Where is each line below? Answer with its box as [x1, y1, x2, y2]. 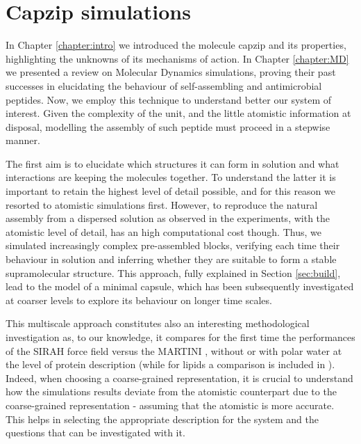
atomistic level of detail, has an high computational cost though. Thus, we [6, 224, 321, 239]
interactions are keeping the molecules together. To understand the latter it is [6, 170, 336, 184]
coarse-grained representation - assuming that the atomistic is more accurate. [6, 397, 335, 412]
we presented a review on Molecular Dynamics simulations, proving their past [6, 65, 336, 79]
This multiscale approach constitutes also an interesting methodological [6, 316, 310, 331]
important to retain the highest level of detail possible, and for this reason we [6, 184, 335, 198]
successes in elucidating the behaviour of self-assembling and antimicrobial [6, 78, 322, 93]
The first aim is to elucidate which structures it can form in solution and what [6, 156, 339, 171]
